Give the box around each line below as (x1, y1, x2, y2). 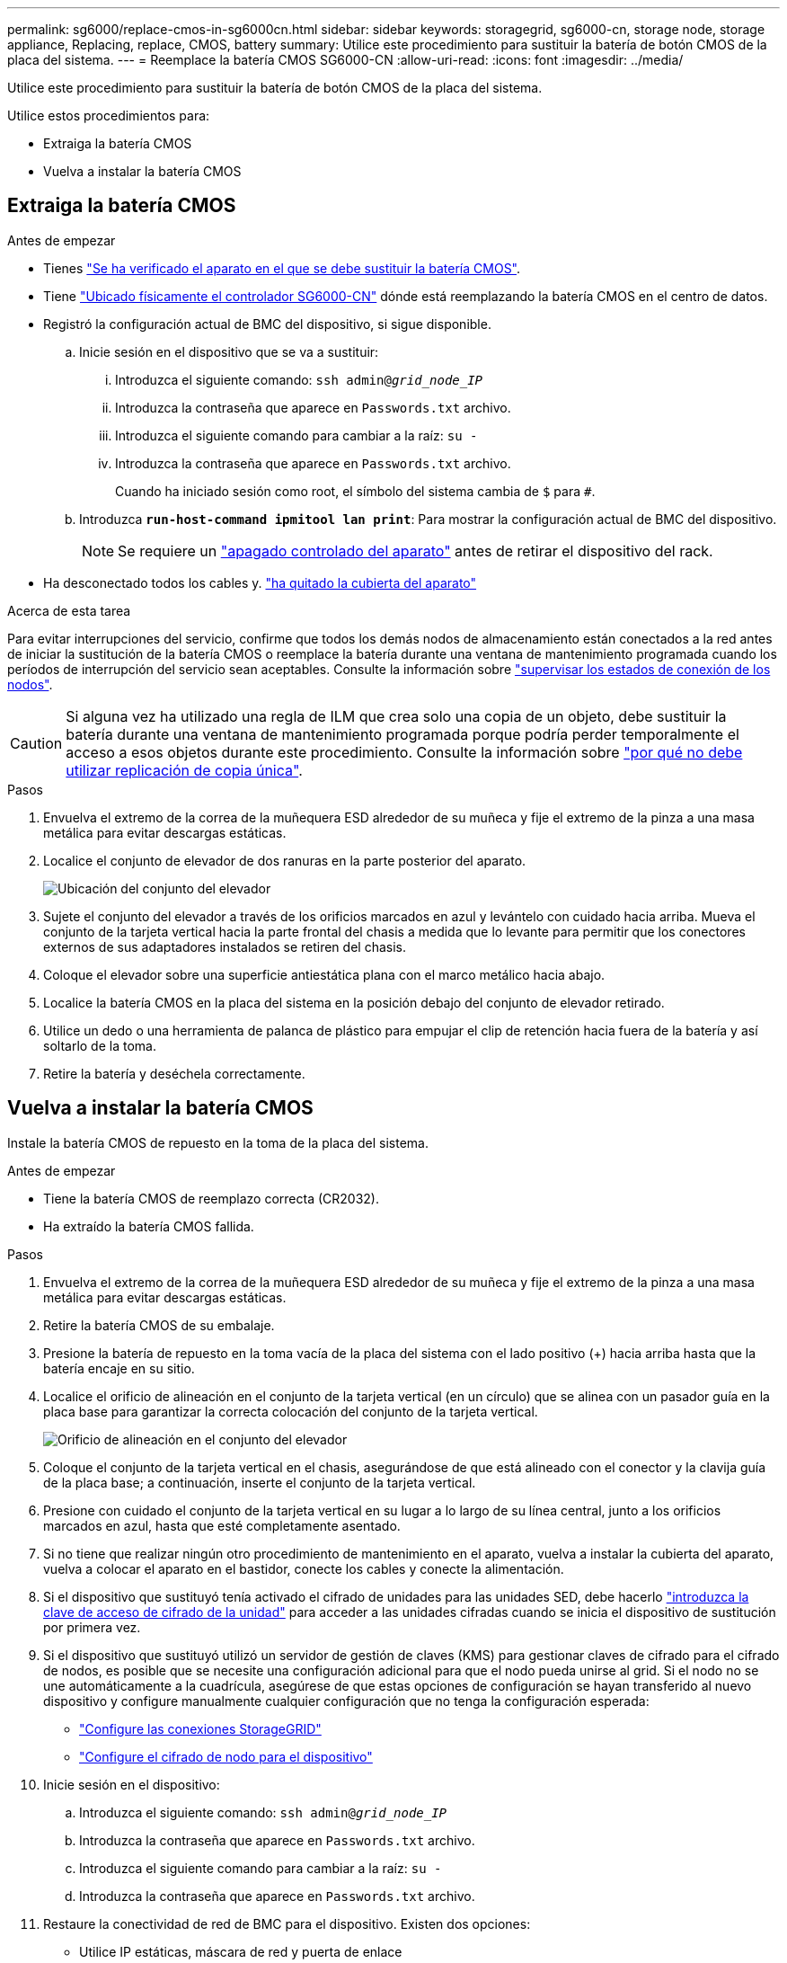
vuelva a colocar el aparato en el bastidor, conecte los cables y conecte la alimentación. (43, 1560, 564, 1577)
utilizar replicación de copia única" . (66, 760, 303, 779)
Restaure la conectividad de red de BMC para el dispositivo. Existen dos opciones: (43, 1915, 531, 1932)
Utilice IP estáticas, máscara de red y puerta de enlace (79, 1943, 402, 1959)
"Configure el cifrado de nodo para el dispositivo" (79, 1748, 373, 1764)
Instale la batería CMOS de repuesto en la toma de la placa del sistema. (7, 1134, 429, 1150)
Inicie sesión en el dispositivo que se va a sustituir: (79, 343, 379, 360)
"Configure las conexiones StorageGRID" (79, 1720, 322, 1736)
